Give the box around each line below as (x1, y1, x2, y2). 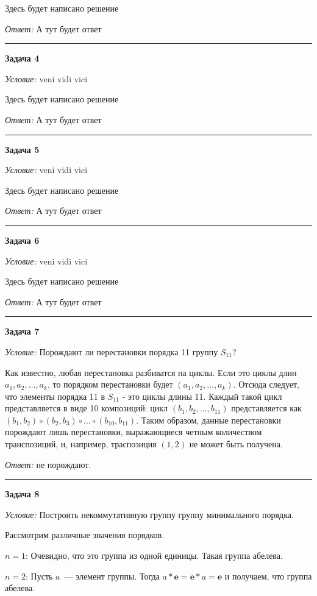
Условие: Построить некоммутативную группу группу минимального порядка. (5, 508, 294, 520)
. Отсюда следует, (233, 378, 300, 391)
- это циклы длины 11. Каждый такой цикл (122, 389, 282, 402)
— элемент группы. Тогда (64, 569, 160, 582)
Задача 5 (5, 143, 40, 155)
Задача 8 (5, 488, 40, 500)
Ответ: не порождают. (5, 458, 91, 470)
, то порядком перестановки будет (47, 378, 173, 391)
